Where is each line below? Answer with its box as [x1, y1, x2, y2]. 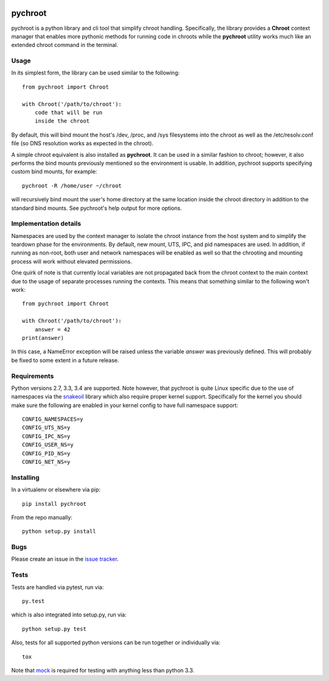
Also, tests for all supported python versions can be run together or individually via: [11, 639, 221, 646]
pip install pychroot [22, 500, 87, 507]
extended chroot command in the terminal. [11, 41, 118, 49]
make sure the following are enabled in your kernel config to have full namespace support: [11, 402, 239, 409]
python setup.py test [22, 625, 87, 632]
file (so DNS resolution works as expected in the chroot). [11, 140, 154, 147]
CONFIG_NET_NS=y [22, 458, 71, 465]
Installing [11, 473, 40, 481]
